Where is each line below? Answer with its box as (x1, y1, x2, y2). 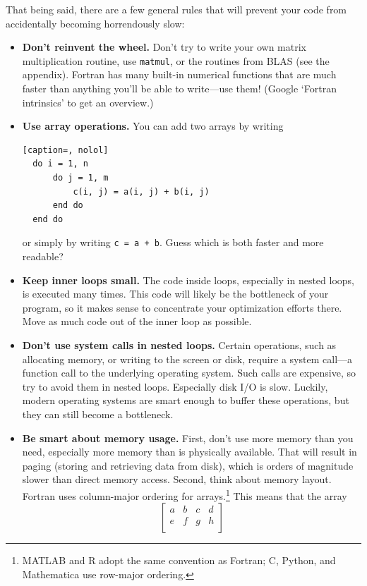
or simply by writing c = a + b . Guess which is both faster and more (22, 235, 324, 250)
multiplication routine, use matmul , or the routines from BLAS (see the (22, 53, 330, 68)
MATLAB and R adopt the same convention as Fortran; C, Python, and (22, 553, 336, 568)
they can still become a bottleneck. (22, 406, 174, 421)
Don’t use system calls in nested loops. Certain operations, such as (22, 338, 337, 352)
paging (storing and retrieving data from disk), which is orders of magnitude (22, 458, 354, 472)
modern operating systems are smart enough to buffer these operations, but (22, 393, 349, 408)
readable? (22, 249, 64, 264)
